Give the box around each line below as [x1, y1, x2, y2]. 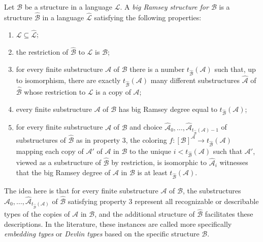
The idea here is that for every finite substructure [4, 185, 158, 195]
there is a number [129, 64, 185, 74]
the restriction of [16, 47, 69, 57]
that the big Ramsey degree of [16, 167, 111, 178]
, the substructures [182, 185, 241, 195]
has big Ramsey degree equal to [118, 103, 217, 114]
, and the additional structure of [94, 209, 195, 219]
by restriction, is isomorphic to [111, 157, 207, 168]
